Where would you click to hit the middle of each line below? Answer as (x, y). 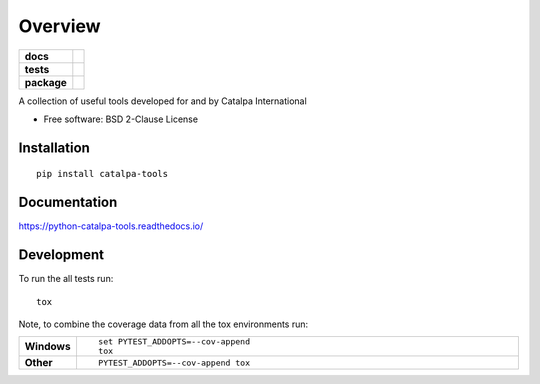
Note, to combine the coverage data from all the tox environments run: (163, 324)
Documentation (68, 202)
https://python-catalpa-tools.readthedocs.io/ (111, 226)
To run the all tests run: (66, 279)
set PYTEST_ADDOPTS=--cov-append (174, 341)
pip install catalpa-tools (102, 174)
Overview (59, 26)
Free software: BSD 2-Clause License (121, 119)
